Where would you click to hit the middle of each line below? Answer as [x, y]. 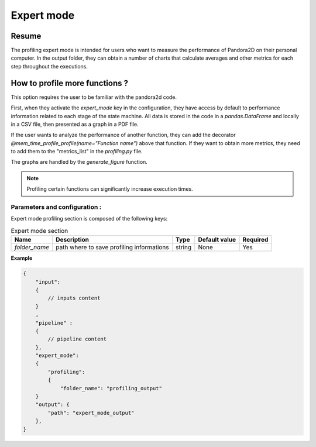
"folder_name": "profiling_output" [111, 388]
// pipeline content [77, 339]
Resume [26, 36]
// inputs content [74, 298]
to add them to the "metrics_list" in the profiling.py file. [77, 152]
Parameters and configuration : [56, 207]
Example [22, 258]
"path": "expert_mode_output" [91, 413]
